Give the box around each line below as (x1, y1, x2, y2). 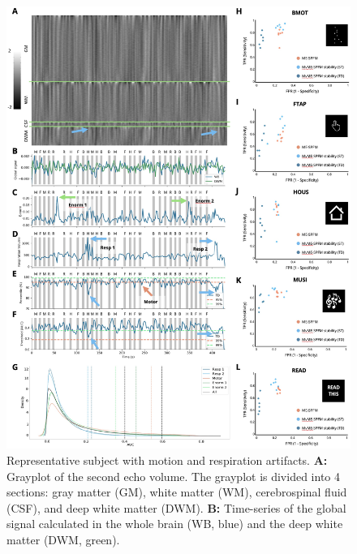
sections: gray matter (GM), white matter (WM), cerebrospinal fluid (6, 483, 347, 500)
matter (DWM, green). (6, 531, 120, 548)
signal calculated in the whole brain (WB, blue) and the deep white (6, 515, 343, 532)
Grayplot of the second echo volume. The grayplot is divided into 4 (6, 467, 340, 484)
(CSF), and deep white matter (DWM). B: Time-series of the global (6, 499, 346, 516)
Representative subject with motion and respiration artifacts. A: (6, 452, 328, 469)
